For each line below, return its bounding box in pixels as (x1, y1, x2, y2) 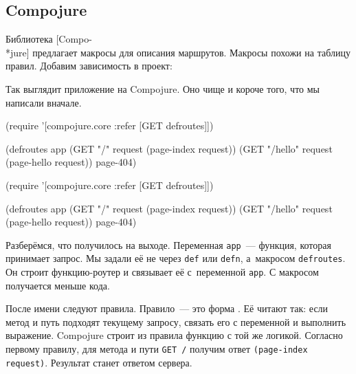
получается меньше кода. (5, 278, 110, 292)
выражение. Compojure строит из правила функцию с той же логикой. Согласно (5, 328, 343, 342)
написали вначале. (5, 95, 82, 109)
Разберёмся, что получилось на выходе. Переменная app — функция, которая (5, 237, 331, 252)
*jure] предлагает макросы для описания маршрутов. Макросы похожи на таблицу (5, 45, 351, 59)
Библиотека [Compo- (5, 32, 92, 46)
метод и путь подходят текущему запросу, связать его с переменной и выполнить (5, 314, 346, 329)
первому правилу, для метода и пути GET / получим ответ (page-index (5, 342, 308, 356)
